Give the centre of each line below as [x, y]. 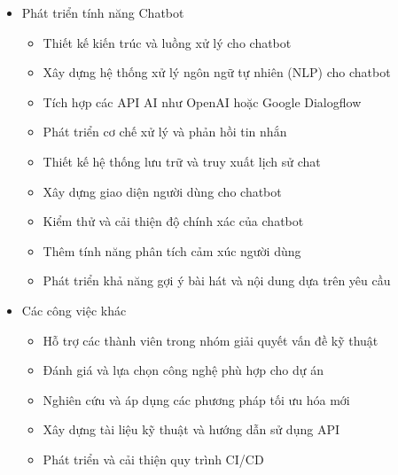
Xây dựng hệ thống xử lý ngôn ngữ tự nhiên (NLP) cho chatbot [217, 72]
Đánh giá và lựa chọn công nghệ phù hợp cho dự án [183, 370]
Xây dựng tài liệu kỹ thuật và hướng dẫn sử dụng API [191, 429]
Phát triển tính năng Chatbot [103, 12]
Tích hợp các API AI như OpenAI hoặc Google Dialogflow [202, 101]
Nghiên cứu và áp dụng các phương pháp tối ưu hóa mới [196, 399]
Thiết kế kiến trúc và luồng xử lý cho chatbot [167, 42]
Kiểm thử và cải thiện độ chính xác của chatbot [173, 221]
